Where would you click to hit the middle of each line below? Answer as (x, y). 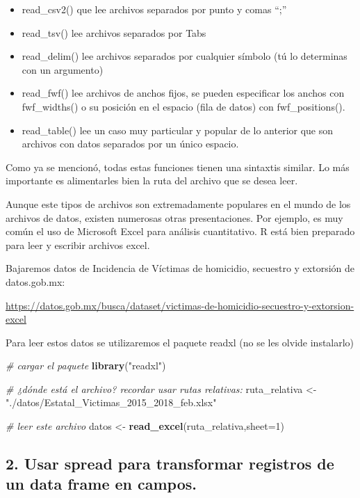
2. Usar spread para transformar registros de (170, 464)
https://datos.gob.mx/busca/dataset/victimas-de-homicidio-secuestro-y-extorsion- (180, 305)
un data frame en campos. (101, 484)
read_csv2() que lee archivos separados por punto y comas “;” (154, 9)
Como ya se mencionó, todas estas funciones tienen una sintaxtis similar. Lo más (178, 167)
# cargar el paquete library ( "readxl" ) (86, 366)
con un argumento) (63, 69)
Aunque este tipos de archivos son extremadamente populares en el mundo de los (178, 203)
